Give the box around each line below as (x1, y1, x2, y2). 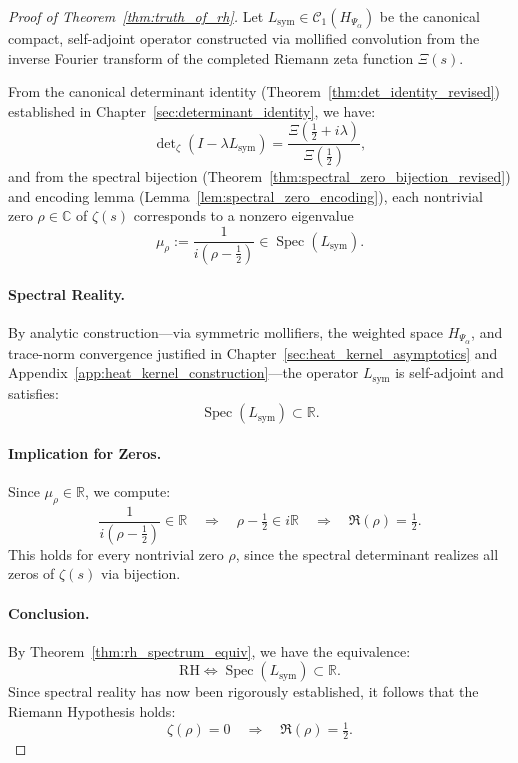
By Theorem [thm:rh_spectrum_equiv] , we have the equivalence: (8, 640, 411, 661)
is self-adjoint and (395, 362, 504, 383)
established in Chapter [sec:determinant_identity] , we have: (8, 100, 376, 121)
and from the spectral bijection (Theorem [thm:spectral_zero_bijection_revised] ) (8, 166, 511, 187)
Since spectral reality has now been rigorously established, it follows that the (8, 681, 479, 702)
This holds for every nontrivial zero (8, 543, 224, 564)
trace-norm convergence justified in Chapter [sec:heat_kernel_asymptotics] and (8, 342, 498, 363)
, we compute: (84, 481, 171, 502)
